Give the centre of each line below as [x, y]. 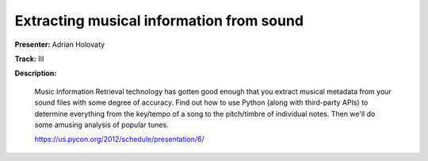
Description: [36, 73]
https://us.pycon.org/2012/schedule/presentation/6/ [120, 140]
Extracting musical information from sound [159, 21]
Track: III [29, 59]
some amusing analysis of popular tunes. [102, 125]
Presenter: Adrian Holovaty [60, 44]
